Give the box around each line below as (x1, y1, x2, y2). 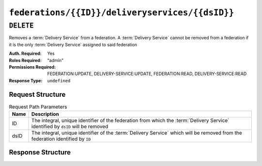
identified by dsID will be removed (31, 123, 109, 130)
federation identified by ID (31, 136, 91, 142)
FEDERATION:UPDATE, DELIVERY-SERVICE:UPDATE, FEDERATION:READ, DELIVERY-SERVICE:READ (47, 71, 247, 77)
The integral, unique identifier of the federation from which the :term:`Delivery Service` (31, 117, 229, 124)
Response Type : (9, 77, 43, 83)
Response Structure (9, 148, 71, 157)
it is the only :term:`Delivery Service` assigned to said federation (9, 42, 137, 47)
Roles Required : (9, 57, 42, 63)
